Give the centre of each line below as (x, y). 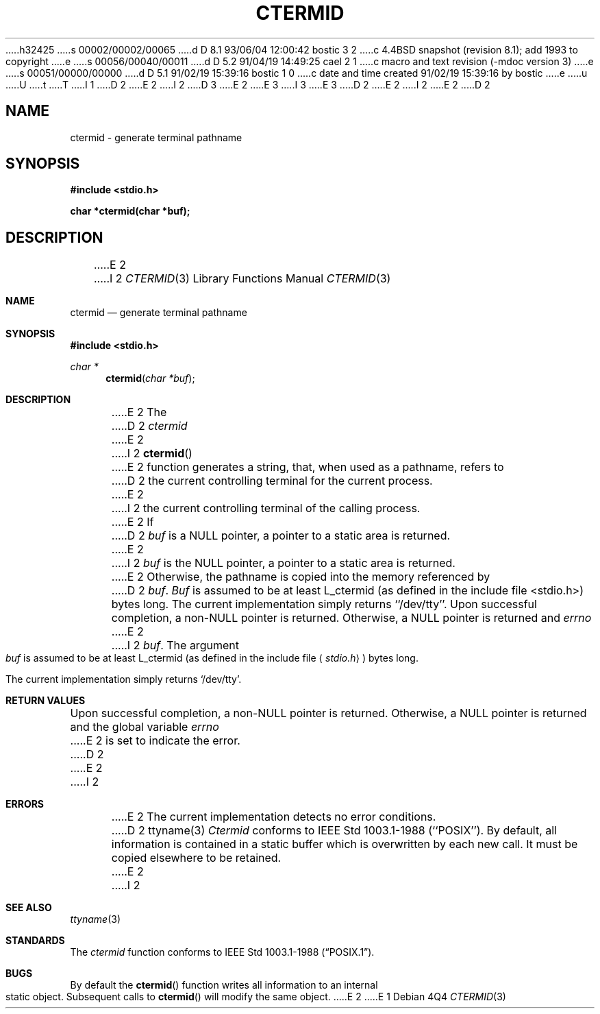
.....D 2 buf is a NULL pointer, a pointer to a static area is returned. (281, 536)
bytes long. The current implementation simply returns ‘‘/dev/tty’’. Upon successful (324, 604)
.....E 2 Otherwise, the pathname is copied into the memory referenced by (301, 577)
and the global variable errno (145, 727)
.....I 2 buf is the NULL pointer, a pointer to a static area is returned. (283, 563)
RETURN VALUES (46, 701)
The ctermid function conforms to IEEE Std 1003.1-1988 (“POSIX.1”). (222, 952)
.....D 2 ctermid (149, 426)
